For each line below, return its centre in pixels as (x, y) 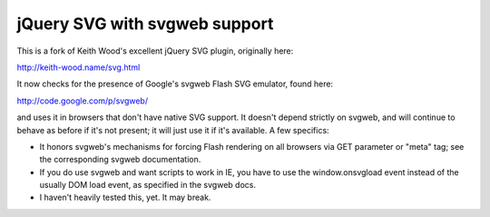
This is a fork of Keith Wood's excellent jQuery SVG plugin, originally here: (155, 51)
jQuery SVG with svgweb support (145, 24)
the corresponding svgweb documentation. (120, 160)
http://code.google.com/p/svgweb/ (83, 101)
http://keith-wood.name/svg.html (78, 67)
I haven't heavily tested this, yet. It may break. (125, 197)
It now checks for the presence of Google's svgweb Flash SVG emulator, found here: (175, 84)
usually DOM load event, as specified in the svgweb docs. (147, 185)
